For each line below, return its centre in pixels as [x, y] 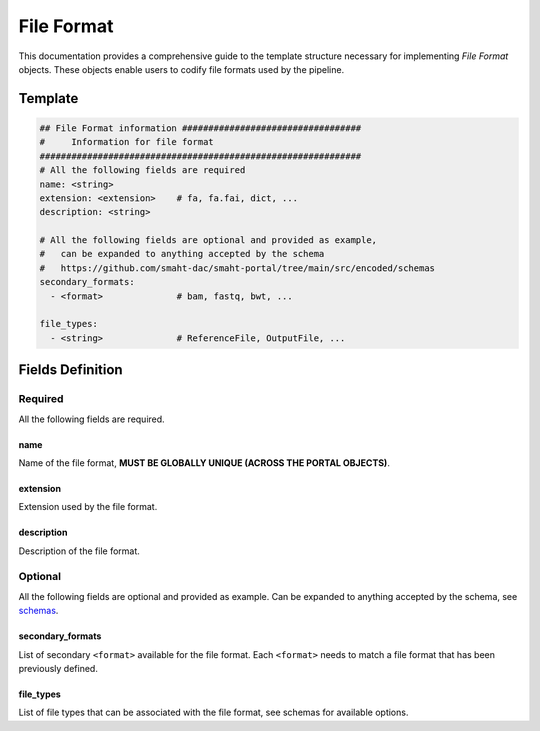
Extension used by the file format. [88, 507]
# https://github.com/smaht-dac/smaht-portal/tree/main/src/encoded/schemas [237, 268]
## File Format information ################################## [200, 128]
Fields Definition [71, 370]
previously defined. [58, 669]
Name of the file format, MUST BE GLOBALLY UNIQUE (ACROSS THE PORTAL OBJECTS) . [204, 462]
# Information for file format [126, 142]
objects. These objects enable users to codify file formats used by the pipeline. [181, 69]
